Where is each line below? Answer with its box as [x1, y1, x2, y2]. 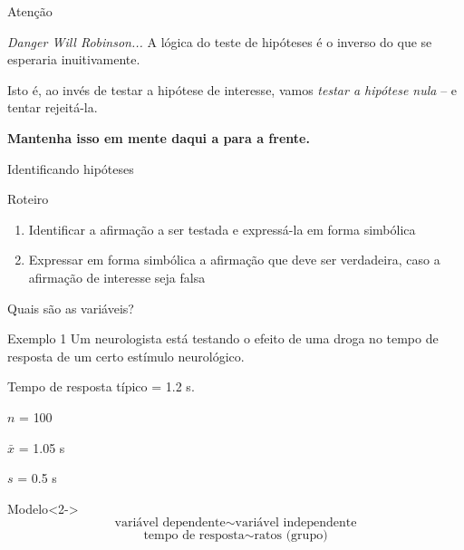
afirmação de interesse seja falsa [28, 267, 206, 286]
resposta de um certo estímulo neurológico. [7, 346, 245, 365]
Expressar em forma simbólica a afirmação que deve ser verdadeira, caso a [28, 250, 440, 269]
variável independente [235, 516, 357, 530]
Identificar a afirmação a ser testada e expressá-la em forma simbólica [28, 219, 416, 238]
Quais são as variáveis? [7, 298, 134, 317]
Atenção [7, 2, 53, 20]
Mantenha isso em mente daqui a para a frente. [7, 128, 310, 147]
